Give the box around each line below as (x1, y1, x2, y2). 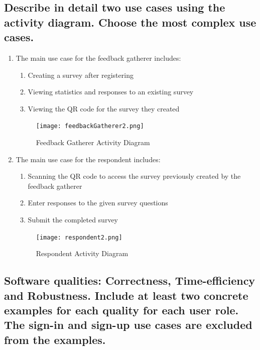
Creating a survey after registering (28, 69, 134, 80)
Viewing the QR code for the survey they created (28, 103, 180, 113)
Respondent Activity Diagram (36, 248, 128, 259)
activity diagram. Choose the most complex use (4, 14, 256, 30)
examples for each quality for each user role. (4, 302, 239, 317)
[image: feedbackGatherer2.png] (36, 123, 144, 130)
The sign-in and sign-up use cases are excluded (4, 317, 252, 332)
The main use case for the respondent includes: (16, 154, 161, 164)
